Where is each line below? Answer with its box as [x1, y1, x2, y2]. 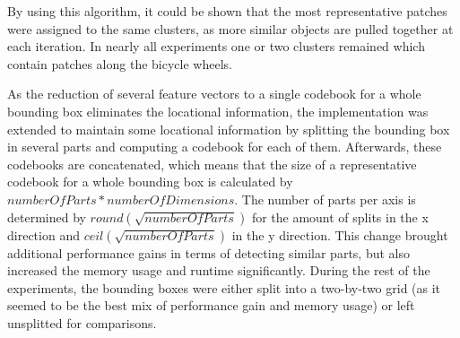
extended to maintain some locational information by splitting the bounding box [7, 119, 450, 138]
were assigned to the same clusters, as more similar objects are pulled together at [7, 19, 454, 38]
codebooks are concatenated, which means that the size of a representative [7, 154, 417, 173]
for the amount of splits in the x [251, 207, 429, 226]
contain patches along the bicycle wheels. [7, 54, 232, 73]
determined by [7, 207, 86, 226]
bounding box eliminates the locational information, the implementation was [7, 101, 429, 120]
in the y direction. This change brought [231, 225, 448, 244]
